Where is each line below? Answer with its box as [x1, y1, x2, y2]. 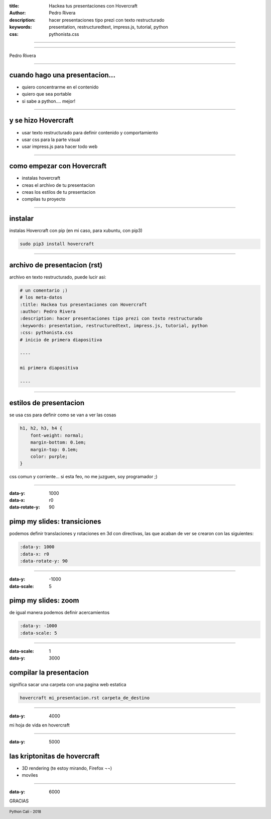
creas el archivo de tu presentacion [22, 182, 95, 188]
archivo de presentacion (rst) [9, 261, 103, 269]
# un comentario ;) [20, 287, 68, 293]
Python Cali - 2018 [9, 809, 42, 814]
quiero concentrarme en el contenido [22, 84, 99, 90]
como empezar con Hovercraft [9, 162, 107, 171]
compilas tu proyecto [22, 196, 66, 202]
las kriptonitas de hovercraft [9, 752, 100, 760]
